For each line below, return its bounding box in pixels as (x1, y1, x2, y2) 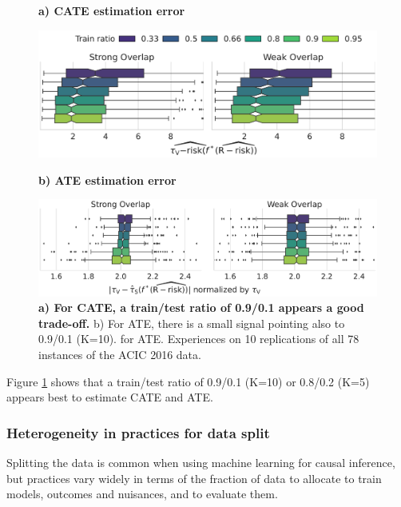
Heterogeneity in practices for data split (6, 422, 270, 442)
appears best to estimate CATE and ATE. (6, 389, 213, 405)
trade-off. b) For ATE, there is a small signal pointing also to (38, 314, 345, 331)
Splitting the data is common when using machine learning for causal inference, (6, 454, 395, 470)
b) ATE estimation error (38, 171, 177, 188)
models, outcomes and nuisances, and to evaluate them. (6, 485, 278, 502)
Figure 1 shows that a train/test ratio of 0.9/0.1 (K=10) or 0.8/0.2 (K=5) (6, 373, 370, 389)
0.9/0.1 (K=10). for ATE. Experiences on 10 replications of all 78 (38, 330, 359, 347)
